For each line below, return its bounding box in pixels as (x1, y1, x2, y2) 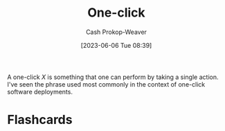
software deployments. (7, 87, 73, 96)
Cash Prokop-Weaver (85, 28, 147, 36)
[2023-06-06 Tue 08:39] (80, 41, 152, 49)
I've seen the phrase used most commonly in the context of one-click (7, 80, 206, 88)
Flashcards (7, 112, 73, 128)
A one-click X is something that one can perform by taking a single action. (7, 73, 219, 81)
